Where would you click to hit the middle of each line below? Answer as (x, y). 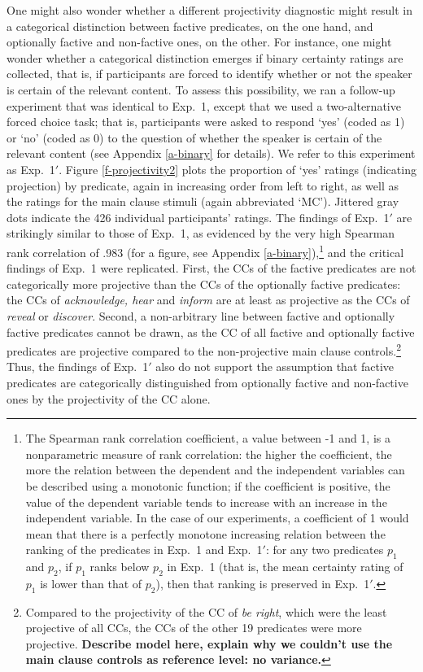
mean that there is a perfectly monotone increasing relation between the (205, 533)
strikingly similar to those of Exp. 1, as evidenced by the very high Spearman (201, 233)
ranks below (120, 567)
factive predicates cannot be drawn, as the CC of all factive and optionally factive (211, 332)
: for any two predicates (325, 550)
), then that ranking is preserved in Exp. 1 (263, 583)
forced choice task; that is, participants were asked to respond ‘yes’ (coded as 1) (206, 122)
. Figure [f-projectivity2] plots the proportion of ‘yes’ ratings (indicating (238, 169)
